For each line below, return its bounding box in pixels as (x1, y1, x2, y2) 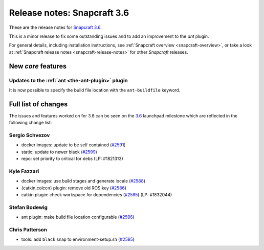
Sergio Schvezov (9, 132, 50, 138)
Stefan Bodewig (9, 204, 48, 210)
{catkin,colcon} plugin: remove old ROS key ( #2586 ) (21, 185, 127, 191)
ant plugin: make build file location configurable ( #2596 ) (21, 214, 134, 220)
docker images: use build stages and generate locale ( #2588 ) (21, 178, 146, 184)
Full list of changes (9, 100, 68, 108)
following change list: (9, 120, 52, 126)
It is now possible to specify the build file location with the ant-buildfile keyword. (9, 87, 180, 93)
